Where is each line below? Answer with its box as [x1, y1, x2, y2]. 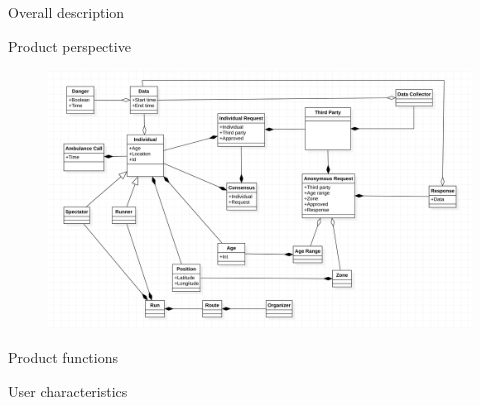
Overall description [8, 2, 125, 22]
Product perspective [8, 35, 131, 56]
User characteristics [8, 380, 128, 401]
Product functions [8, 346, 119, 367]
